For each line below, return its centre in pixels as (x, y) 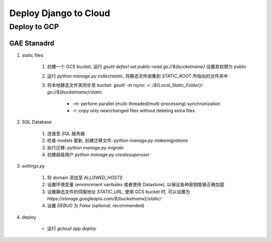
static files (33, 55)
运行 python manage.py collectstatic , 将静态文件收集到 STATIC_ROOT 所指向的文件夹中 (138, 76)
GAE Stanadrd (32, 43)
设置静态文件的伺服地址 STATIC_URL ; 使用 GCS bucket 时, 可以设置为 (119, 192)
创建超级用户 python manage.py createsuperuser (98, 155)
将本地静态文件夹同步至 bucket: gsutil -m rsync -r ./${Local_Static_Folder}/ (125, 85)
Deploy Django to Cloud (60, 13)
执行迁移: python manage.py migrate (85, 147)
